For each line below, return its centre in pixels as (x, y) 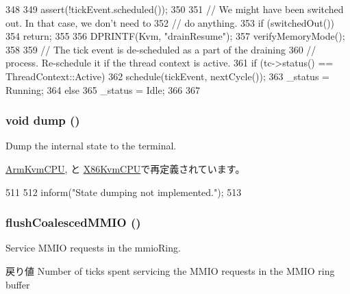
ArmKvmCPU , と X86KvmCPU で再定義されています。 (125, 168)
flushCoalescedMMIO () (73, 222)
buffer (18, 284)
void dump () (43, 120)
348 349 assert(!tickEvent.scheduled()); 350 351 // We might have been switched (175, 9)
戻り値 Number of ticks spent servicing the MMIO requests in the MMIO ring (170, 270)
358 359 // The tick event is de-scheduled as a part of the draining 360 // (161, 49)
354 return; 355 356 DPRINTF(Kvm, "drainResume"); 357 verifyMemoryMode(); (175, 36)
